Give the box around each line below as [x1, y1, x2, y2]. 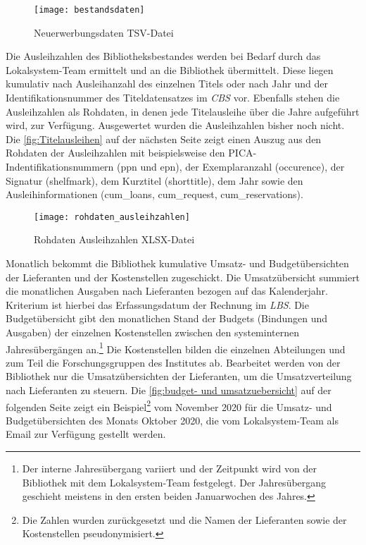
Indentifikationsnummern [6, 159, 114, 173]
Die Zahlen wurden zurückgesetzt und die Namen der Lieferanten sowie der [22, 512, 347, 527]
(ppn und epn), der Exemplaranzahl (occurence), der [117, 159, 345, 173]
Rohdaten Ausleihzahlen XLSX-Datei [34, 232, 195, 247]
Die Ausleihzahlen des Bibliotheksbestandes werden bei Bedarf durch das [6, 49, 321, 63]
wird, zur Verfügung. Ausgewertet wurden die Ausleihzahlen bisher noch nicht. [6, 118, 345, 133]
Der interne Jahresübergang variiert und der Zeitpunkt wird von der [22, 461, 317, 476]
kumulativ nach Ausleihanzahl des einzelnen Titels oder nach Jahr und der [6, 76, 328, 91]
